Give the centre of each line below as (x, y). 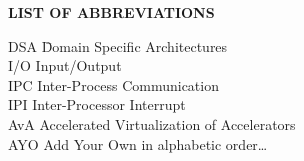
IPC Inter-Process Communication (113, 84)
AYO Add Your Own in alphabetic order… (138, 143)
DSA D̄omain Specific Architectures (118, 45)
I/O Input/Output (65, 65)
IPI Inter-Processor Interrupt (97, 104)
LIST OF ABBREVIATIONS (111, 12)
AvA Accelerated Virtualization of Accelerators (152, 123)
